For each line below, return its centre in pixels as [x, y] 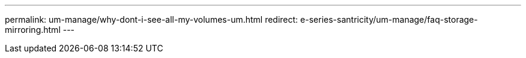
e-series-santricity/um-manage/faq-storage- [389, 19]
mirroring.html [33, 30]
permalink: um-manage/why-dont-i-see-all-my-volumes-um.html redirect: [152, 19]
